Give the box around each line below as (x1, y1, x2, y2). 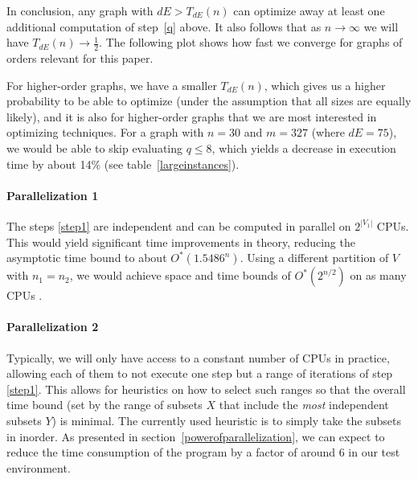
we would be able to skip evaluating (6, 139, 183, 156)
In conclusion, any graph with (6, 2, 154, 18)
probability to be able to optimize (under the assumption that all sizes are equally (6, 92, 412, 109)
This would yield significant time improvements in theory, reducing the (6, 233, 355, 250)
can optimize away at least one (233, 2, 385, 18)
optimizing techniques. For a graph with (6, 124, 204, 141)
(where (311, 124, 345, 141)
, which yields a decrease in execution (211, 139, 396, 156)
